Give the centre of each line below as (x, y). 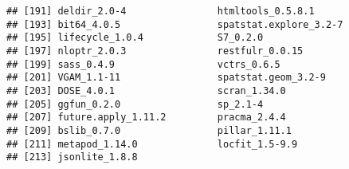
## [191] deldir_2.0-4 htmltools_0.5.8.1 (161, 11)
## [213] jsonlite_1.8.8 (72, 157)
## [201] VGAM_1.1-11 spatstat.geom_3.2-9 (166, 78)
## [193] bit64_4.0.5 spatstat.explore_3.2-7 (175, 24)
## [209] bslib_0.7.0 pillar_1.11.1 (149, 130)
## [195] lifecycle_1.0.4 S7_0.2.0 (135, 38)
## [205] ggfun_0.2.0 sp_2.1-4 (135, 104)
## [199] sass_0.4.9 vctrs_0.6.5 (143, 64)
